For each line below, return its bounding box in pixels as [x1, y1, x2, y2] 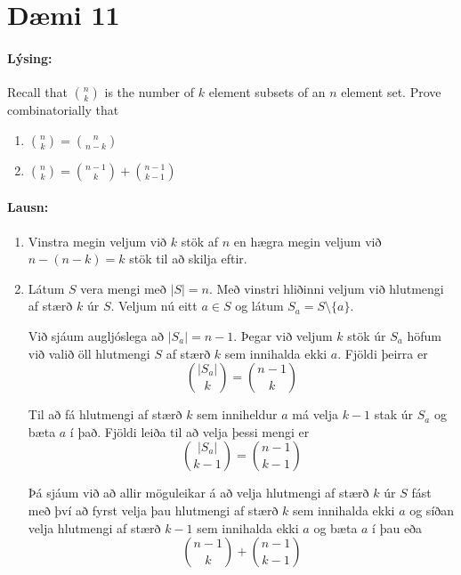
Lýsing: [7, 48, 53, 67]
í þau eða [372, 518, 423, 537]
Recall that [7, 83, 68, 101]
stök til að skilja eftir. [129, 249, 247, 268]
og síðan [409, 500, 455, 519]
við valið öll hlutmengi [28, 344, 150, 362]
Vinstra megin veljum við [28, 231, 167, 250]
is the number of [104, 83, 195, 101]
